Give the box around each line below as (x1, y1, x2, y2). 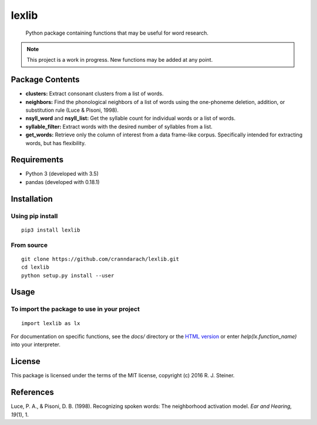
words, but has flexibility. (25, 139, 86, 146)
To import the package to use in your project (11, 305, 140, 313)
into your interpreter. (11, 341, 61, 348)
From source (11, 241, 48, 249)
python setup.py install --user (21, 272, 114, 279)
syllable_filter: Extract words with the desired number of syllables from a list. (25, 123, 213, 130)
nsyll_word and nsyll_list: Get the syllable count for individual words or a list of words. (25, 115, 236, 122)
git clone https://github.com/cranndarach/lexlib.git (21, 256, 179, 262)
